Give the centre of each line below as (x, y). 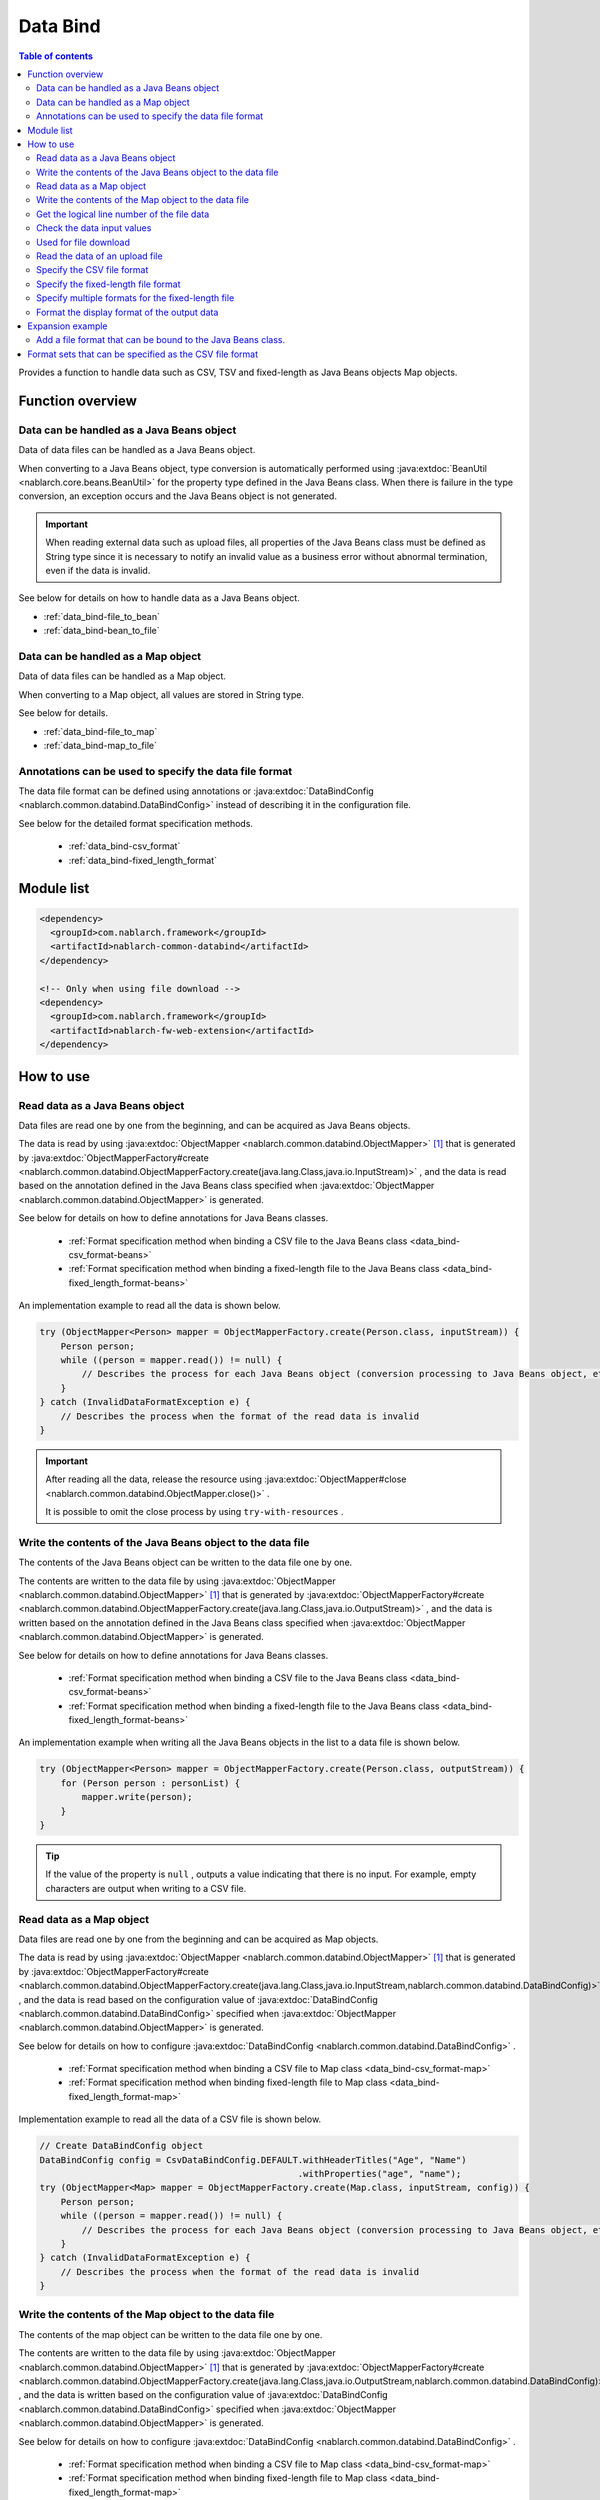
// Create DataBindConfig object (121, 2146)
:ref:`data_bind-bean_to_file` (101, 631)
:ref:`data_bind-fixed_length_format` (143, 860)
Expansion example (68, 326)
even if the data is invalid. (98, 571)
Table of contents (56, 56)
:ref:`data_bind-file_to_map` (100, 731)
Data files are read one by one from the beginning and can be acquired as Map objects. (198, 1939)
